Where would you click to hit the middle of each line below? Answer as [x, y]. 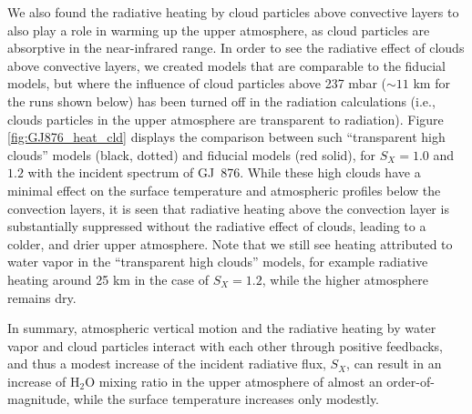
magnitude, [39, 399]
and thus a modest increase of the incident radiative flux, [167, 364]
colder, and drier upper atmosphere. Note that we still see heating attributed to [230, 243]
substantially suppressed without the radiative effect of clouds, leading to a [217, 226]
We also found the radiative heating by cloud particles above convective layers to [233, 12]
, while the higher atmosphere [345, 279]
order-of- [410, 381]
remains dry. [42, 297]
